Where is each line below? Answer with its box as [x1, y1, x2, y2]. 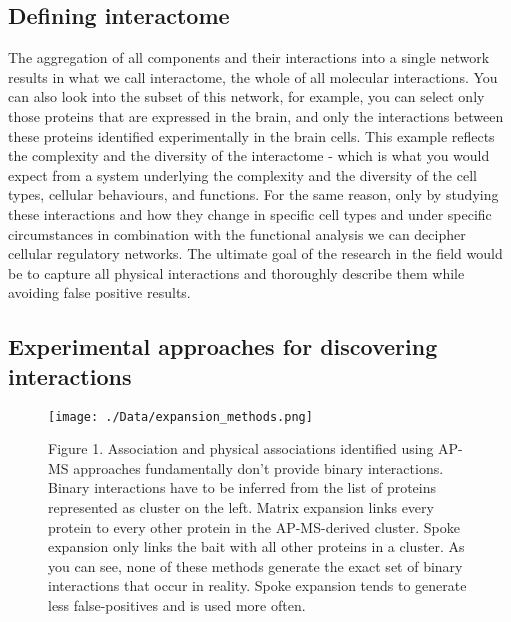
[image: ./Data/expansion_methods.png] [48, 409, 313, 424]
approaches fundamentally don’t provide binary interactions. [73, 457, 444, 478]
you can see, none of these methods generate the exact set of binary [48, 555, 463, 576]
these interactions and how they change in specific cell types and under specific [8, 203, 492, 224]
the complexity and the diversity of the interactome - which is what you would [8, 145, 490, 166]
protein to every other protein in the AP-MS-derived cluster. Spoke [48, 516, 460, 537]
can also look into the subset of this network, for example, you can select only [8, 86, 485, 107]
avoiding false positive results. [8, 282, 191, 303]
